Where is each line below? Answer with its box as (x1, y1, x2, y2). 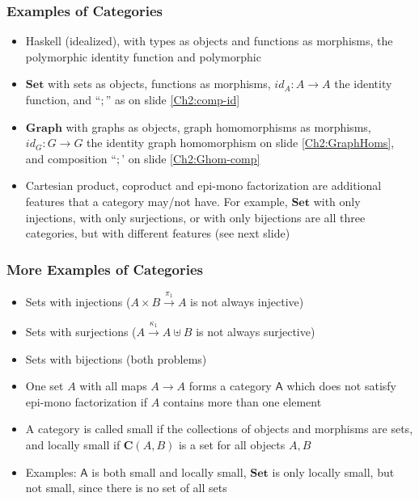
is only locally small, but (272, 463, 395, 480)
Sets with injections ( (25, 293, 131, 310)
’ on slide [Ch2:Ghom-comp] (121, 149, 260, 166)
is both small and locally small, (91, 463, 247, 480)
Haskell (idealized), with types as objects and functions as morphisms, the (25, 32, 393, 49)
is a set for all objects (178, 436, 286, 453)
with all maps (79, 377, 147, 394)
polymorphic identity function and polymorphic (25, 48, 261, 65)
